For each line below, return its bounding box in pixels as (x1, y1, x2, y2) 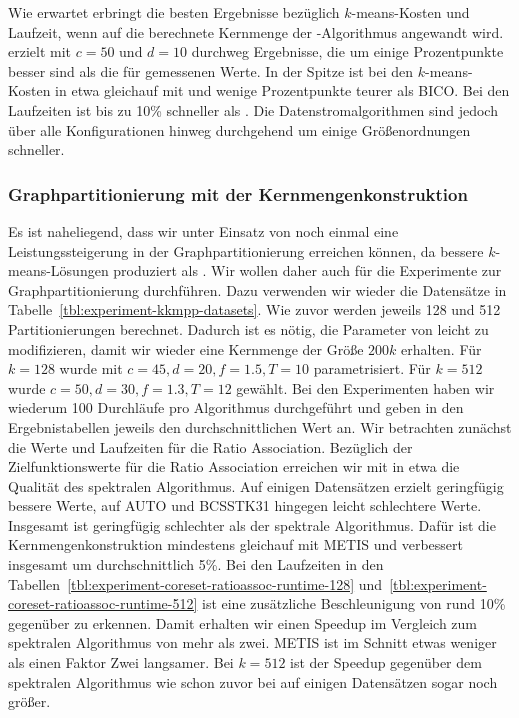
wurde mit (59, 358, 123, 379)
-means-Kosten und (351, 2, 470, 22)
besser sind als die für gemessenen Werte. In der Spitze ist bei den (8, 60, 414, 81)
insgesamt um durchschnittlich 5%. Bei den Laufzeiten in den (8, 554, 384, 575)
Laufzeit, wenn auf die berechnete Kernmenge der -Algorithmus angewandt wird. (8, 21, 504, 42)
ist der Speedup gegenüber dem (290, 652, 482, 673)
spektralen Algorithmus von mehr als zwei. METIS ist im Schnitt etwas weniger (8, 632, 497, 653)
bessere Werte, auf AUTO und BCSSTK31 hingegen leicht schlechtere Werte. (8, 495, 482, 516)
